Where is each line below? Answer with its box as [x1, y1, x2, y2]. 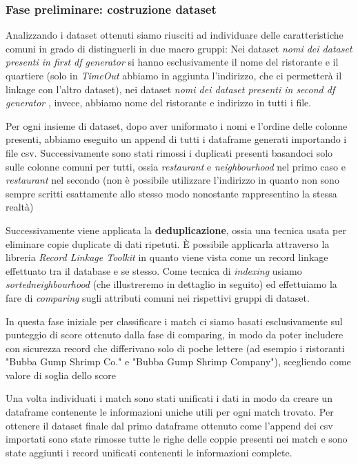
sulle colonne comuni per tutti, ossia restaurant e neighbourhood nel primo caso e [6, 159, 346, 173]
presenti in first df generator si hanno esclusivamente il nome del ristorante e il [6, 55, 339, 69]
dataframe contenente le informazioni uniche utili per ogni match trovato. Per [6, 405, 334, 419]
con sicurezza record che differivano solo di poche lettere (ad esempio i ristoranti [6, 340, 345, 355]
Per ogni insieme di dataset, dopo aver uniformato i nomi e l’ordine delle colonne [6, 118, 348, 133]
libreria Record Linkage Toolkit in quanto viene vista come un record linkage [6, 250, 328, 264]
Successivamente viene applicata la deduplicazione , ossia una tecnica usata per [6, 222, 346, 237]
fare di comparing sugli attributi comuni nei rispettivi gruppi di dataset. [6, 290, 310, 304]
